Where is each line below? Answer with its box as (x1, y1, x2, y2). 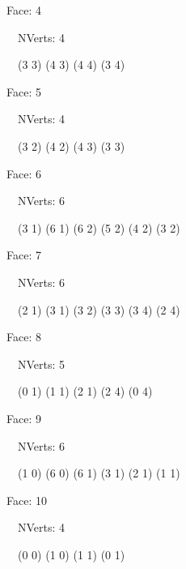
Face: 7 (6, 246, 41, 263)
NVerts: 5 (17, 355, 66, 372)
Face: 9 (6, 409, 41, 426)
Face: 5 (6, 83, 41, 100)
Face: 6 (6, 165, 41, 182)
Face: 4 (6, 2, 41, 18)
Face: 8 (6, 328, 41, 345)
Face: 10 (6, 491, 47, 508)
